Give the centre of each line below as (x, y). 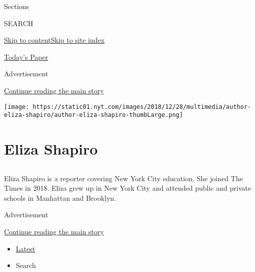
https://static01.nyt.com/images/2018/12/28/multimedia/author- (142, 107)
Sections (16, 6)
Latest (25, 248)
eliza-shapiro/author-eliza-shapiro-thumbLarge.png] (93, 115)
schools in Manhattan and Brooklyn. (60, 197)
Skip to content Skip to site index (54, 40)
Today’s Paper (26, 56)
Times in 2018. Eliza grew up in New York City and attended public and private (127, 188)
